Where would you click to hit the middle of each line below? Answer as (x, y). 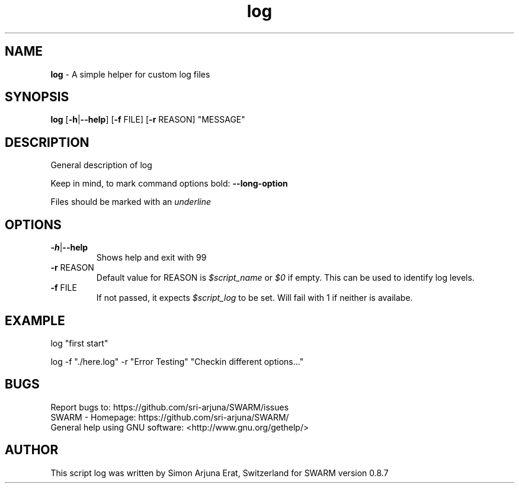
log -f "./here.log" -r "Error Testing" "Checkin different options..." (177, 361)
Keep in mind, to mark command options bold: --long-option (169, 184)
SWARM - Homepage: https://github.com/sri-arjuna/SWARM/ (170, 417)
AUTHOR (32, 450)
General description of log (101, 165)
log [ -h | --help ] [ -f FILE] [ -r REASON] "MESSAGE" (148, 120)
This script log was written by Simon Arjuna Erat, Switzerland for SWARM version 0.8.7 (220, 473)
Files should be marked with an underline (131, 202)
